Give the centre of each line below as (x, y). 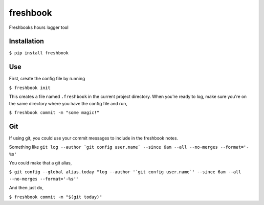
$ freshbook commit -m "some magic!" (54, 112)
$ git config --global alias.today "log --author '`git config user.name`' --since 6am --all (125, 172)
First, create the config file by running (47, 79)
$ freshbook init (30, 88)
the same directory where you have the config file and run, (68, 103)
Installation (26, 41)
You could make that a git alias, (40, 163)
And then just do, (26, 188)
